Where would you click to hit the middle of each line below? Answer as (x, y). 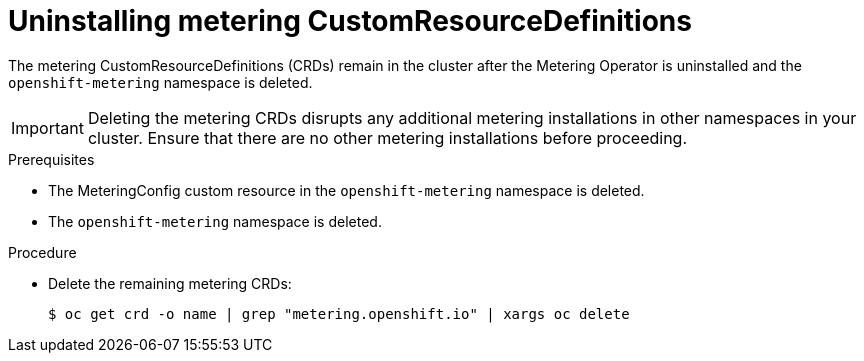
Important (47, 127)
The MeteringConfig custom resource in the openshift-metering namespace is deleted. (346, 190)
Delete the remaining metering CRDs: (170, 283)
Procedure (42, 252)
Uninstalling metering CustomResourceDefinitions (350, 21)
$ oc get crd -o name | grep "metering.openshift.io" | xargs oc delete (339, 313)
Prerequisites (51, 159)
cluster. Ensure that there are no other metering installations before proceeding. (387, 137)
